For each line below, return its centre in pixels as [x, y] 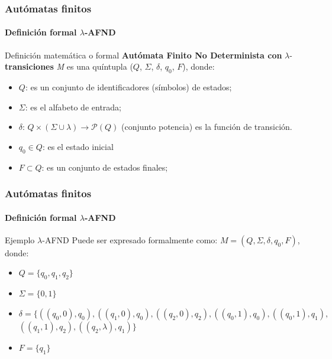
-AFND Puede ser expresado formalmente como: [130, 239]
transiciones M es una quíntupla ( [69, 66]
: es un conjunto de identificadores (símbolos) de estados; [128, 87]
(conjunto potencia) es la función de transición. [207, 127]
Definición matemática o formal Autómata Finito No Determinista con [144, 55]
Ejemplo [20, 239]
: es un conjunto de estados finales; [105, 167]
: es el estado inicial [78, 146]
